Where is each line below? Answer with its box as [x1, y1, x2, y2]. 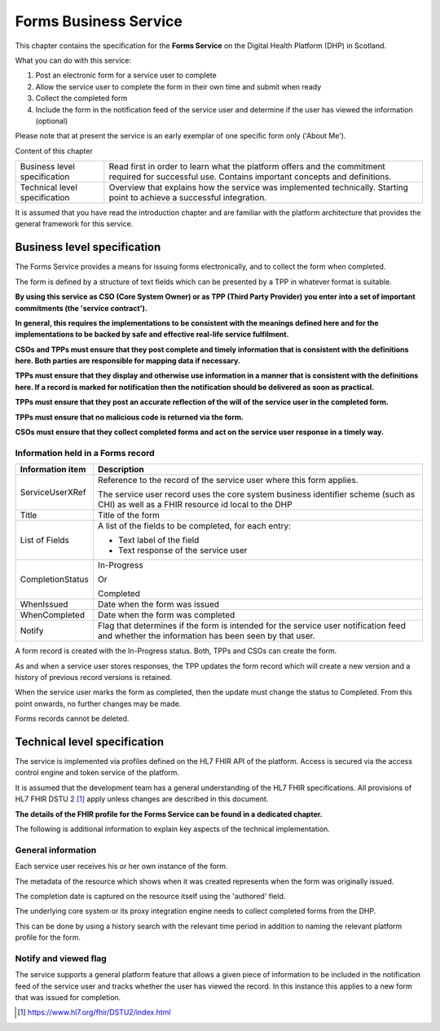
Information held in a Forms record [15, 447, 155, 458]
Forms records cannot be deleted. [15, 713, 130, 724]
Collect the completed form [35, 94, 128, 103]
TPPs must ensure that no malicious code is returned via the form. [15, 412, 244, 422]
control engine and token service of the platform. [15, 768, 179, 778]
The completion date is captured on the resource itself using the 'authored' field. [15, 891, 286, 901]
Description [98, 464, 144, 476]
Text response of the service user [118, 545, 248, 556]
